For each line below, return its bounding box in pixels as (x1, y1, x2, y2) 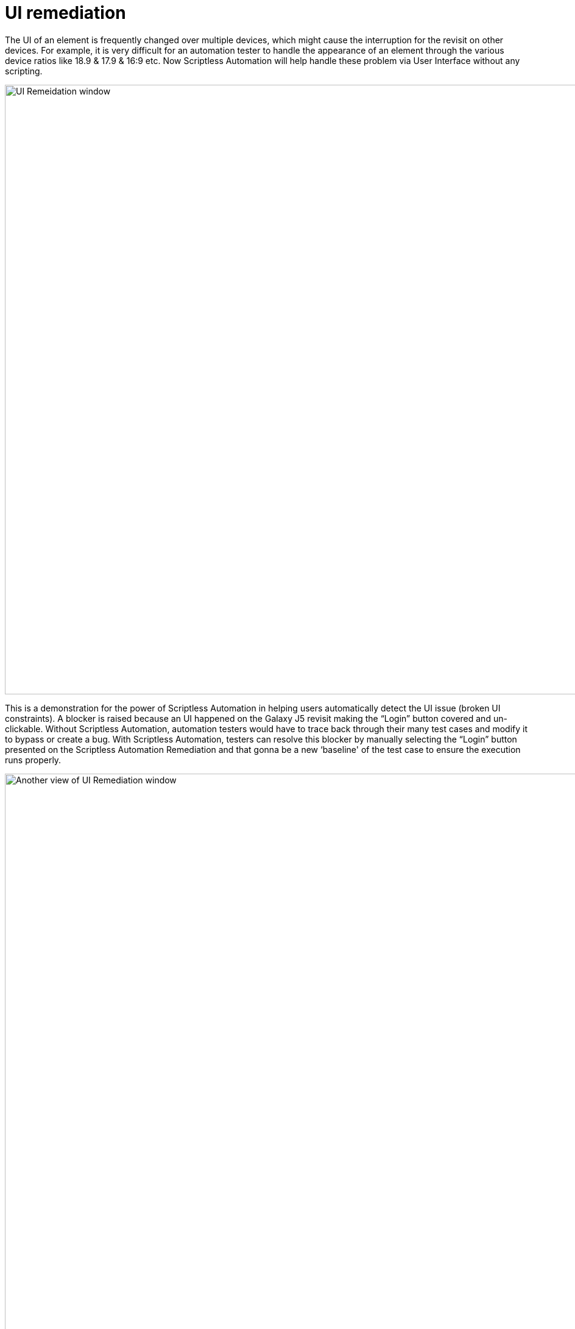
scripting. (5, 65, 43, 76)
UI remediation (5, 2, 126, 23)
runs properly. (5, 754, 62, 765)
